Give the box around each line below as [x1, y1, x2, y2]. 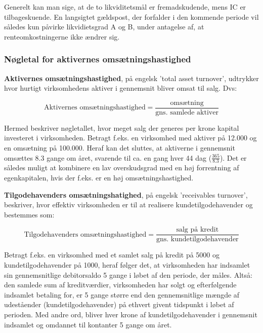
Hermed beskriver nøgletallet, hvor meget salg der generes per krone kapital [4, 122, 239, 133]
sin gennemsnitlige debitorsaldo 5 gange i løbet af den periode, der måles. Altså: [4, 269, 252, 280]
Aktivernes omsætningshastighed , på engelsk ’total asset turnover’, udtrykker [4, 72, 259, 83]
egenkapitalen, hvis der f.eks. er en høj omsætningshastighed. [4, 172, 194, 183]
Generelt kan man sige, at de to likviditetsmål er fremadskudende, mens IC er [4, 2, 246, 12]
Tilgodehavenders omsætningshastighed [24, 231, 147, 238]
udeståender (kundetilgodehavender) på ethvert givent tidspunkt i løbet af [4, 299, 234, 310]
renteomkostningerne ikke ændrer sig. [4, 31, 120, 42]
